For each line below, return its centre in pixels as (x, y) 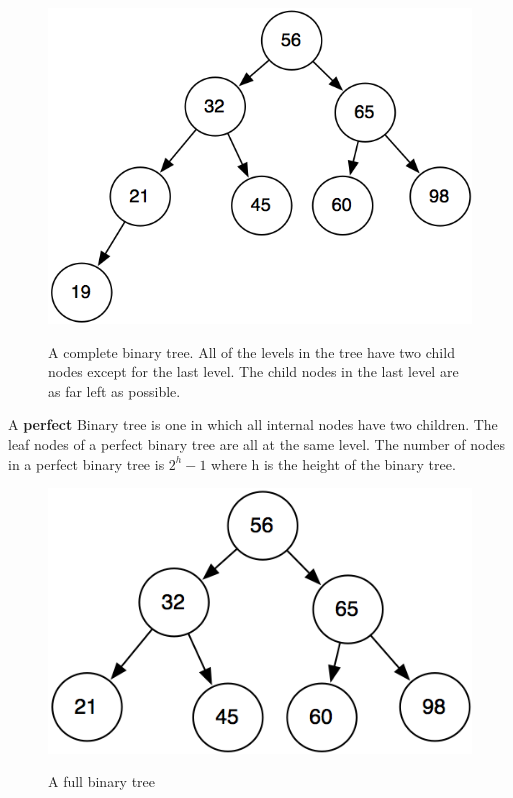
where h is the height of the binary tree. (333, 463)
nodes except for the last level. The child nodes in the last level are (253, 371)
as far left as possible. (114, 390)
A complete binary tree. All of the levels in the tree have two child (251, 351)
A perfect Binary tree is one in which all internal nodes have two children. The (253, 424)
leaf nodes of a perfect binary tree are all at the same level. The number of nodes (256, 443)
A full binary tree (102, 781)
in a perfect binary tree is (86, 463)
